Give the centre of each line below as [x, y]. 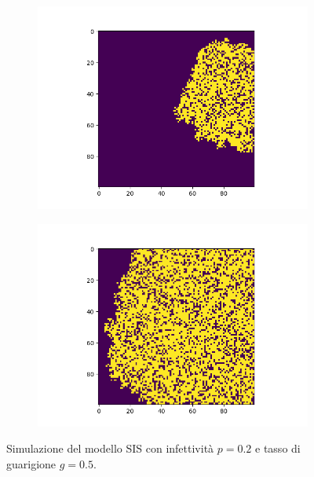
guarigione [31, 463]
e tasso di [278, 448]
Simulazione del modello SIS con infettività [110, 448]
